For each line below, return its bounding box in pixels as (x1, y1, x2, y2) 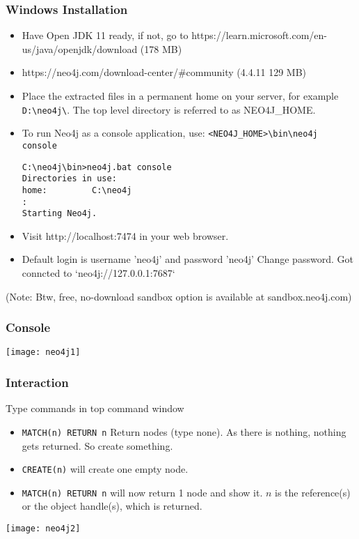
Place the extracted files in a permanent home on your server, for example (22, 89, 339, 103)
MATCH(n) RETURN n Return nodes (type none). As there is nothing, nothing (22, 424, 346, 439)
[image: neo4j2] (6, 524, 81, 534)
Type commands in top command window (6, 401, 184, 416)
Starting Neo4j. (22, 208, 97, 219)
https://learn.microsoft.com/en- (191, 28, 327, 43)
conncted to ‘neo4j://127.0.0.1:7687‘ (22, 266, 175, 280)
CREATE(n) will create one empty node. (22, 462, 189, 476)
